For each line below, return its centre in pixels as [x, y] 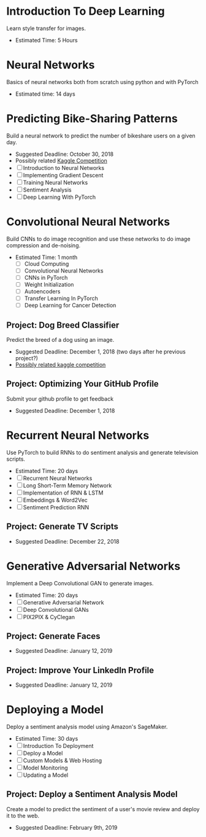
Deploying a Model [55, 710]
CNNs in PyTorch [46, 277]
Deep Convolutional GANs [56, 609]
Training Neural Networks [55, 182]
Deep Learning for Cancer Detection [70, 306]
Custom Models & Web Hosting [63, 761]
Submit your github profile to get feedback [60, 399]
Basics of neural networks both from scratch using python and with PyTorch [102, 82]
